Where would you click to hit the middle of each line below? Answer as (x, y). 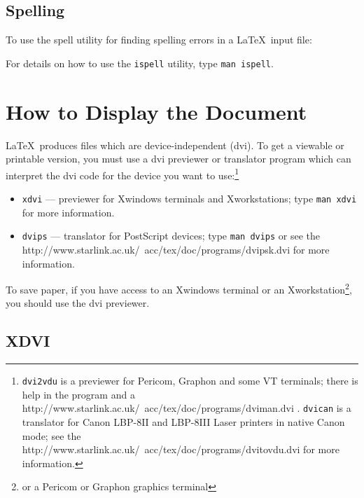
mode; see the (51, 435)
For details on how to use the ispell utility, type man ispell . (140, 63)
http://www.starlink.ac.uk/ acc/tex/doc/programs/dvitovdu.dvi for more (181, 449)
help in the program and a (78, 394)
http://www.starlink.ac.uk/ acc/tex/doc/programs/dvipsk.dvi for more (176, 249)
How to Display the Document (156, 111)
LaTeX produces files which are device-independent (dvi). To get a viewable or (175, 145)
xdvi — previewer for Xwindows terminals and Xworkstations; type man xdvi (189, 199)
